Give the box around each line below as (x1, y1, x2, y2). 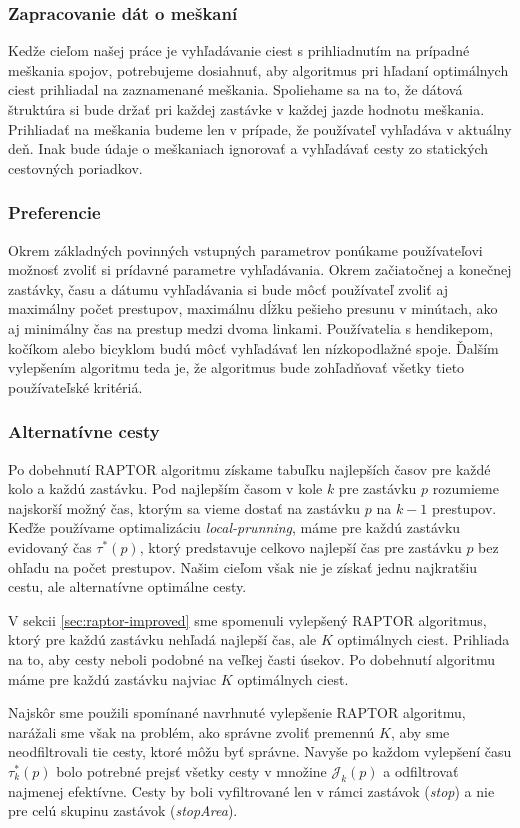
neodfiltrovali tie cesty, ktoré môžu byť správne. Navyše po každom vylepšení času (8, 741, 512, 762)
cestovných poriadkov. (8, 157, 143, 178)
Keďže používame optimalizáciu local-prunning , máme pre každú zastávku (8, 517, 461, 538)
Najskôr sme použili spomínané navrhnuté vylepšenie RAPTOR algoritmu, (8, 702, 466, 723)
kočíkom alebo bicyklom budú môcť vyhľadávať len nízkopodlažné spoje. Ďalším (8, 337, 499, 358)
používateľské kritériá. (8, 376, 143, 397)
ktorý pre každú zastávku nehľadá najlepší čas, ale (8, 629, 317, 650)
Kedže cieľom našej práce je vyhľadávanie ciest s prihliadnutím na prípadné (8, 40, 470, 61)
